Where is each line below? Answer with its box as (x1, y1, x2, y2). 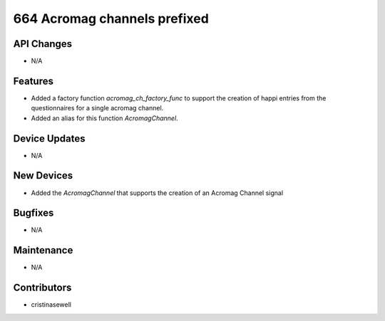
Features (13, 75, 53, 87)
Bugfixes (13, 207, 54, 219)
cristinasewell (31, 300, 71, 309)
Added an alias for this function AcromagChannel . (31, 114, 178, 122)
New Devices (13, 169, 73, 181)
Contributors (13, 282, 72, 294)
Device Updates (13, 132, 86, 144)
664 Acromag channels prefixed (13, 11, 210, 26)
